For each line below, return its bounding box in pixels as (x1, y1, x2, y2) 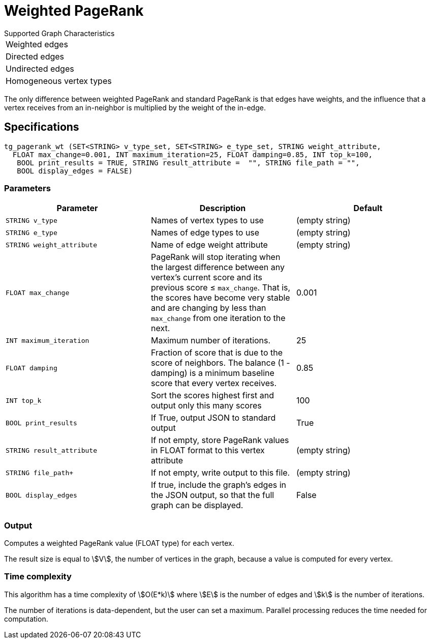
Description (199, 203, 246, 214)
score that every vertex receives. (150, 378, 277, 389)
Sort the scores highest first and (150, 390, 274, 401)
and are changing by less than (150, 303, 266, 313)
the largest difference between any (150, 262, 285, 273)
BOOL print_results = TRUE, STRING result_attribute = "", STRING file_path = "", (17, 158, 360, 167)
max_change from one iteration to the (150, 313, 286, 324)
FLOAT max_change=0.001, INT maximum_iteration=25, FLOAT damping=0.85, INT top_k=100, (12, 150, 373, 159)
